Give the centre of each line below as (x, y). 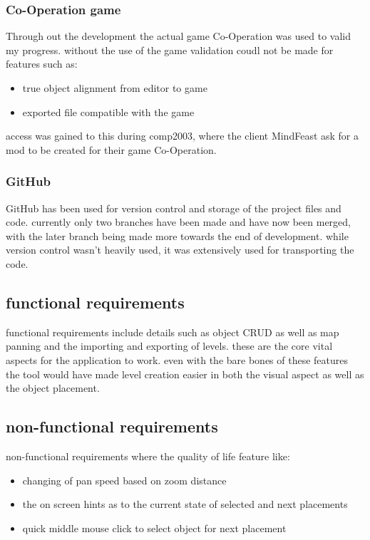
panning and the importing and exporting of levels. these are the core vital (169, 346)
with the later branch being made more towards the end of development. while (177, 235)
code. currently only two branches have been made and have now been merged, (178, 222)
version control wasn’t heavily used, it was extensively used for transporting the (180, 250)
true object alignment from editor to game (115, 88)
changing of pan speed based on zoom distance (124, 480)
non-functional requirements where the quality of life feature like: (148, 456)
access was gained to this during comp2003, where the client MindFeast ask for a (183, 136)
